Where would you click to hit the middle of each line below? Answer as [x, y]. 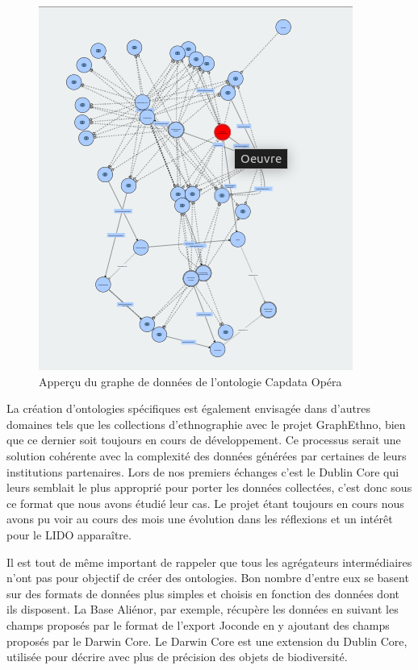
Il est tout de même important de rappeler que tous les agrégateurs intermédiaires [209, 562]
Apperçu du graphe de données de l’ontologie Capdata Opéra [190, 381]
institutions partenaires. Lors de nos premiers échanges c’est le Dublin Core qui [203, 471]
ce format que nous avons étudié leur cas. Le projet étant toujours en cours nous [205, 503]
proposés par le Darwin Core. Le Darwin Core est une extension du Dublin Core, [207, 641]
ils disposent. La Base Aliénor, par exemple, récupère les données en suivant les [203, 609]
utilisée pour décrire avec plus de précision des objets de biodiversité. [177, 657]
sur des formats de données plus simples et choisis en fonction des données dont [203, 593]
